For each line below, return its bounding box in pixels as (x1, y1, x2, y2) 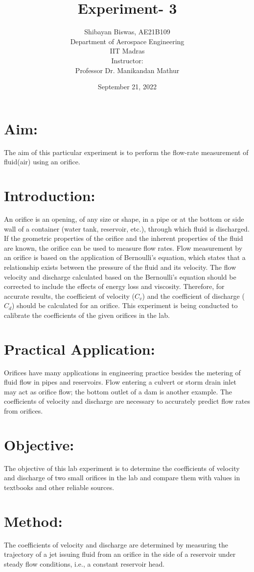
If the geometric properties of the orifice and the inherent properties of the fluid (4, 233, 243, 243)
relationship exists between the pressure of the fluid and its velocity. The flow (4, 261, 236, 272)
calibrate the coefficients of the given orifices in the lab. (4, 310, 170, 320)
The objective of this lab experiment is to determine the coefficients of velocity (4, 463, 240, 473)
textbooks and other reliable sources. (4, 482, 115, 492)
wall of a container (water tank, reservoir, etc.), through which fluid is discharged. (4, 223, 250, 234)
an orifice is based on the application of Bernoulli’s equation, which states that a (4, 252, 246, 262)
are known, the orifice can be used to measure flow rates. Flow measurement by (4, 242, 243, 253)
